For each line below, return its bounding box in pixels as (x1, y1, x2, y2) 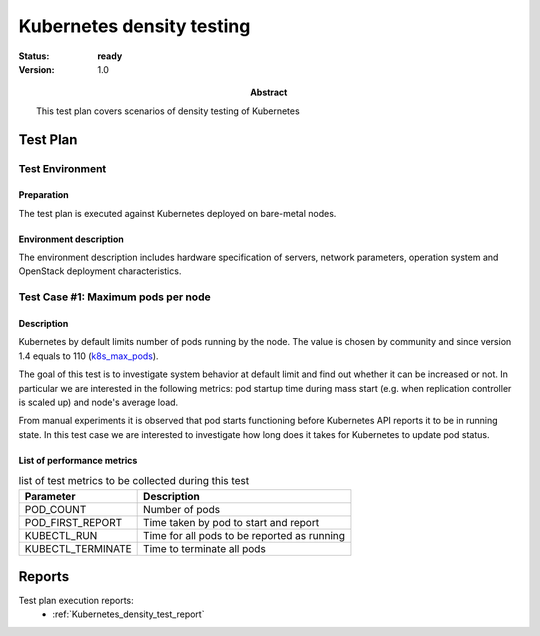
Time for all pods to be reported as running (143, 528, 345, 542)
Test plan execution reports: (18, 595, 134, 607)
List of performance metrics (18, 454, 138, 466)
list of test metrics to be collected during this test (18, 474, 250, 488)
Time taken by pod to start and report (143, 515, 320, 529)
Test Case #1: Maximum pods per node (18, 290, 211, 304)
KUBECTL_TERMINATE (24, 541, 132, 555)
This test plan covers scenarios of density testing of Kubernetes (36, 105, 300, 117)
